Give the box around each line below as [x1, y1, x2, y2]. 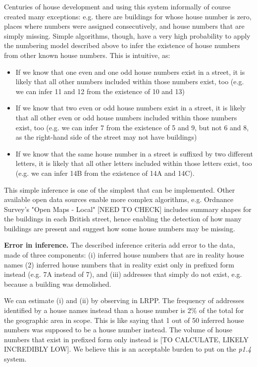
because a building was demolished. [4, 278, 111, 289]
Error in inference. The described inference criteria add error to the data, [4, 240, 235, 250]
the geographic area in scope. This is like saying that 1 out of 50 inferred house [4, 315, 244, 325]
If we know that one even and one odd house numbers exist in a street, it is [15, 66, 245, 77]
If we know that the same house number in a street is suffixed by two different [15, 148, 253, 158]
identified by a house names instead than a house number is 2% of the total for [4, 305, 244, 315]
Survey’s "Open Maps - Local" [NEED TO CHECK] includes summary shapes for [4, 204, 252, 214]
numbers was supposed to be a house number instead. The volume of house [4, 324, 233, 335]
